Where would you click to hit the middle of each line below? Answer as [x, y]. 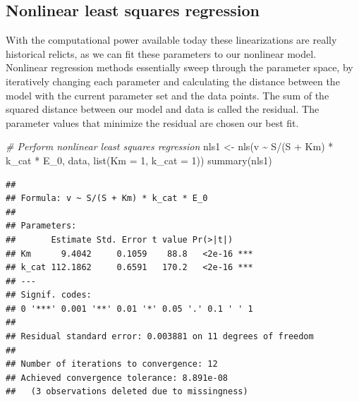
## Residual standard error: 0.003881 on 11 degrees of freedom [160, 337]
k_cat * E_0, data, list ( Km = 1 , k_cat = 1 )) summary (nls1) [139, 160]
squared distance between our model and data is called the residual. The [163, 109]
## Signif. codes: [49, 295]
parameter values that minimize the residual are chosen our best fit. [152, 122]
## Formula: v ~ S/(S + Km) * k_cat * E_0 [107, 199]
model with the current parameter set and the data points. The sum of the [168, 95]
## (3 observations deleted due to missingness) [127, 392]
